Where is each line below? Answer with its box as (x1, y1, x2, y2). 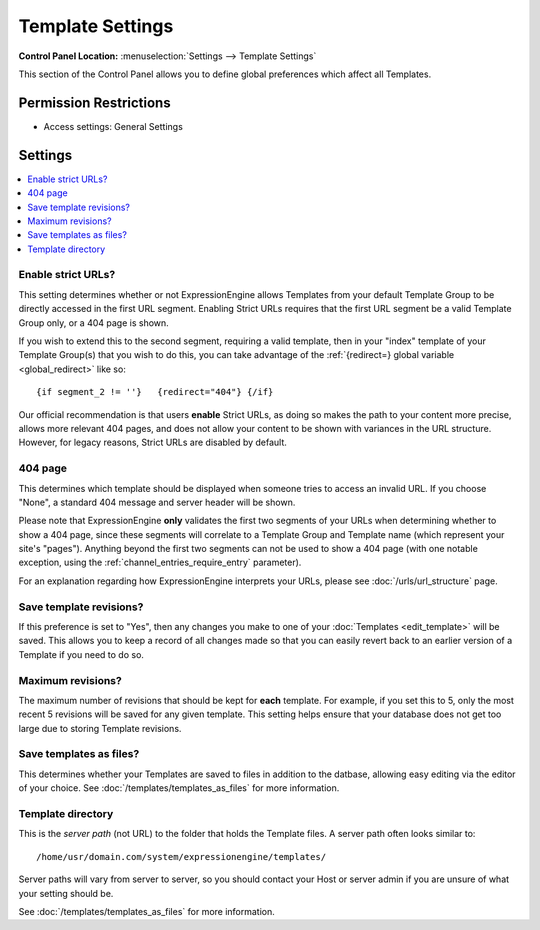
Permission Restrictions (18, 94, 171, 111)
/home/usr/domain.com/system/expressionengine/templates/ (36, 851, 327, 862)
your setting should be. (18, 887, 114, 899)
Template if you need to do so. (18, 648, 145, 660)
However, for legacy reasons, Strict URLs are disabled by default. (18, 436, 287, 449)
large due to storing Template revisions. (18, 722, 182, 734)
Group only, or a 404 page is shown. (18, 316, 169, 329)
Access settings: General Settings (43, 120, 184, 132)
